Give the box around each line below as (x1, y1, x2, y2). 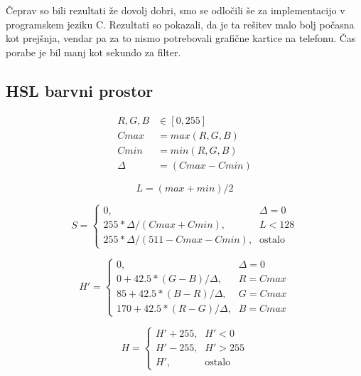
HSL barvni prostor (6, 79, 153, 101)
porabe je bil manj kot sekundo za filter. (6, 44, 181, 59)
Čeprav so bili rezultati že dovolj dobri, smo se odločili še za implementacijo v (6, 3, 345, 17)
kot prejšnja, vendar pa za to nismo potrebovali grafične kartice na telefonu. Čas (6, 31, 356, 46)
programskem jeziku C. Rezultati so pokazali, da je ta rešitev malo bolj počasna (6, 16, 355, 31)
